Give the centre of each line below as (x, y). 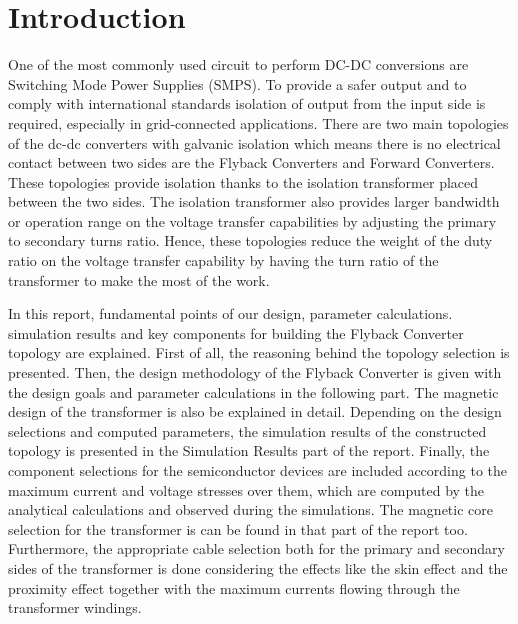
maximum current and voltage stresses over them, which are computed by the (246, 489)
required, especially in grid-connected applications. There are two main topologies (258, 122)
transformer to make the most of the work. (139, 279)
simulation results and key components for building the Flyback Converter (236, 332)
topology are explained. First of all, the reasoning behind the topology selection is (259, 352)
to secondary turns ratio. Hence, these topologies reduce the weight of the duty (250, 240)
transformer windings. (75, 607)
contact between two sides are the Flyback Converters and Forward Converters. (251, 162)
